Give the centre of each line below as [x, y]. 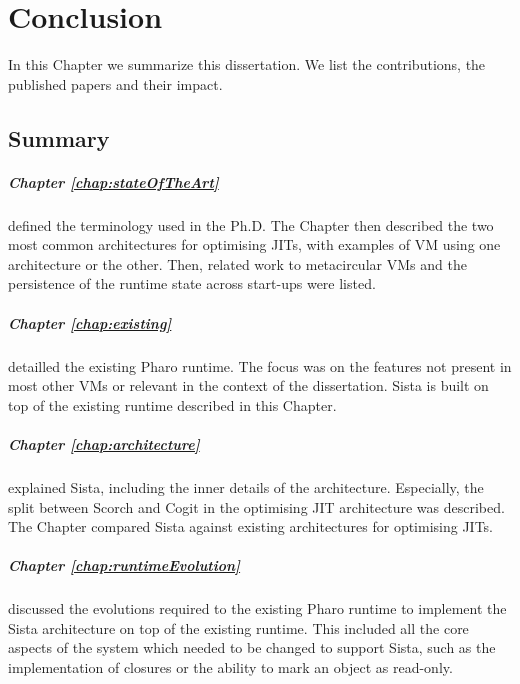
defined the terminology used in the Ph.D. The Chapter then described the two [251, 224]
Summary [59, 137]
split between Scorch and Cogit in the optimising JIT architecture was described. [256, 506]
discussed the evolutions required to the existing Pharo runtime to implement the [257, 608]
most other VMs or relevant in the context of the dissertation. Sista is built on [248, 385]
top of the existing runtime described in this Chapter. [172, 404]
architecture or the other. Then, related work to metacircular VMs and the [237, 263]
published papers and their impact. [115, 83]
